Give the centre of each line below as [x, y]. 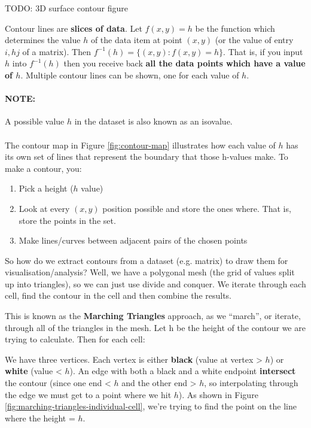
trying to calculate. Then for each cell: [75, 339]
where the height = [40, 418]
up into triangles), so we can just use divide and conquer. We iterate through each [155, 283]
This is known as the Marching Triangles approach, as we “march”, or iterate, [153, 316]
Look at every [44, 208]
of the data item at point [136, 40]
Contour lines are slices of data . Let [74, 28]
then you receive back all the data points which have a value [185, 63]
